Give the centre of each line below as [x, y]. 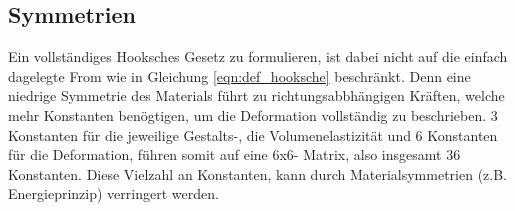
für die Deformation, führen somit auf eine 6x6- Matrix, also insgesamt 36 [234, 154]
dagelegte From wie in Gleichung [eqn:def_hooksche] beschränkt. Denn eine [239, 75]
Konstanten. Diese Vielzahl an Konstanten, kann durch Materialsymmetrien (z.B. [257, 173]
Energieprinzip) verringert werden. [113, 193]
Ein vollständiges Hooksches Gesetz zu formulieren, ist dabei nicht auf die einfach [258, 56]
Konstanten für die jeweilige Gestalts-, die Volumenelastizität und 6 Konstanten [253, 134]
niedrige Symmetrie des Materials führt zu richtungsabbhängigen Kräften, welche [256, 95]
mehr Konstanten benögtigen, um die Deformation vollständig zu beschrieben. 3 [253, 114]
